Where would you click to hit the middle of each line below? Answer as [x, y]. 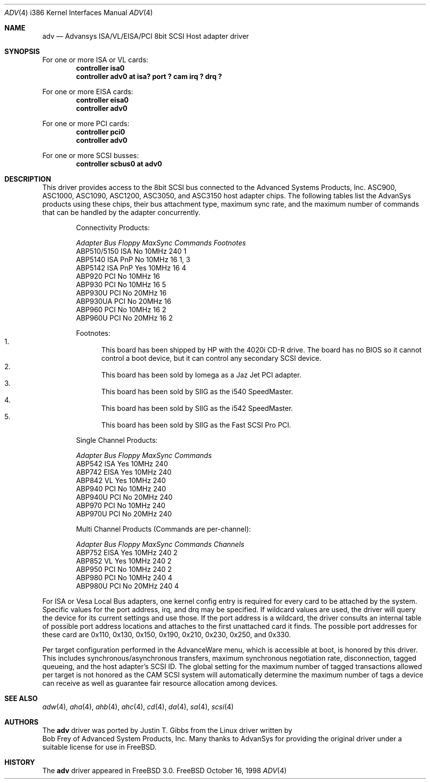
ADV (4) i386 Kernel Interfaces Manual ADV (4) [79, 13]
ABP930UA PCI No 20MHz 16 [124, 301]
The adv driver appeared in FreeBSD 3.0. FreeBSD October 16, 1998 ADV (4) [164, 770]
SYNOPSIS [22, 51]
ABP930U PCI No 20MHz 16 [121, 293]
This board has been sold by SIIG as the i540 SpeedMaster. [197, 391]
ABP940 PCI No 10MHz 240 [121, 489]
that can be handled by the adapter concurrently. [121, 212]
